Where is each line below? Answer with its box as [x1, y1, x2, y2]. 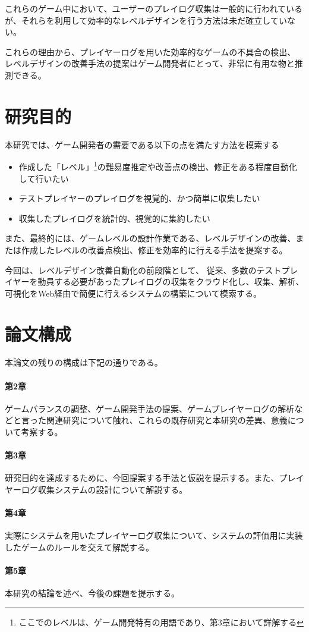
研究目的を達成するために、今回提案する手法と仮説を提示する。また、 [5, 471, 279, 484]
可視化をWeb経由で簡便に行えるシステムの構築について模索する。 [5, 287, 261, 299]
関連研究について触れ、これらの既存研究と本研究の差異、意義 [46, 414, 288, 426]
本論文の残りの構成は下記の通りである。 [5, 356, 163, 369]
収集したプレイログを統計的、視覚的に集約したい [18, 212, 210, 224]
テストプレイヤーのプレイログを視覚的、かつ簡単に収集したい [18, 192, 260, 205]
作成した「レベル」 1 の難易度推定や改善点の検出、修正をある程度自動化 [18, 159, 297, 172]
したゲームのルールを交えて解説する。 [5, 540, 154, 553]
